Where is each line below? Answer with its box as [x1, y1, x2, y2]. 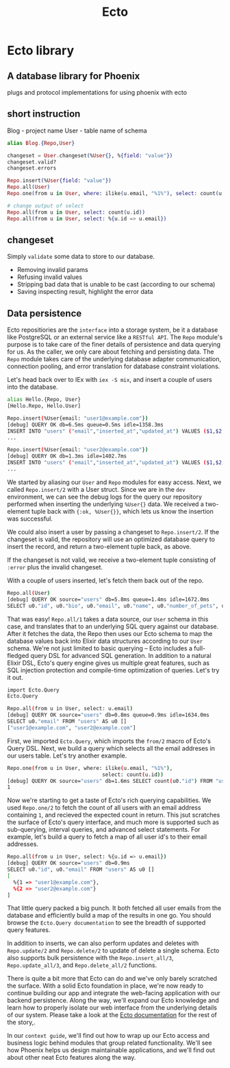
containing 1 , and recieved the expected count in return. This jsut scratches [7, 811, 220, 819]
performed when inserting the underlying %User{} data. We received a [7, 499, 204, 508]
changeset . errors [7, 165, 57, 172]
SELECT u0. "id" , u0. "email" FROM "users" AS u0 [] [7, 866, 155, 873]
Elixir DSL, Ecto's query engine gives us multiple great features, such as [7, 659, 210, 667]
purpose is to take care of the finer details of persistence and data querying [7, 341, 221, 349]
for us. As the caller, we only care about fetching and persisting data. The [7, 348, 214, 356]
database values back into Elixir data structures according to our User [7, 637, 203, 645]
